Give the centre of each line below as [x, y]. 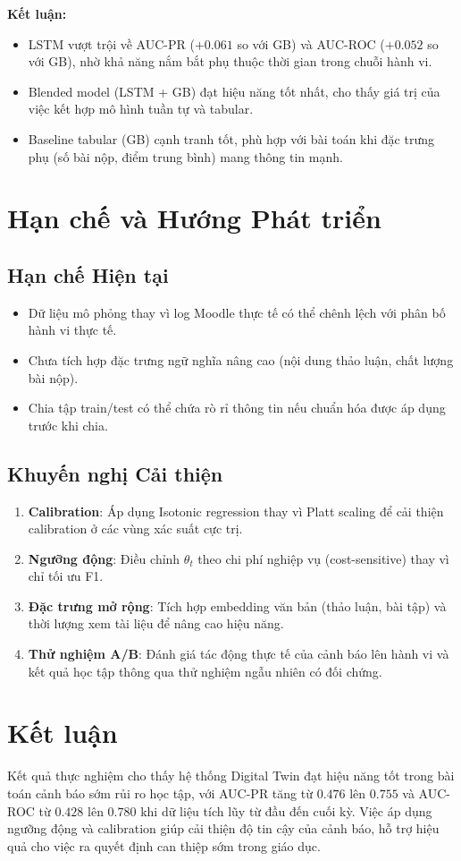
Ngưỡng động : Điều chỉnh [104, 558]
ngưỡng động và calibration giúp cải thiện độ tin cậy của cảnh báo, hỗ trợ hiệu [223, 828]
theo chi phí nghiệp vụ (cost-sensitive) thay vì [323, 558]
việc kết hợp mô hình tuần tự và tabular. [141, 109]
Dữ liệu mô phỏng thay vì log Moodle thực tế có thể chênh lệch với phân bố [237, 312]
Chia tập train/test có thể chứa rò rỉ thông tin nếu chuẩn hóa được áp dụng [237, 408]
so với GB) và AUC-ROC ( [311, 43]
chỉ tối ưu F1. [66, 576]
